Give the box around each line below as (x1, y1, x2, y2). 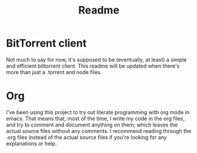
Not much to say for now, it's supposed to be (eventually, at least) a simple (6, 56, 187, 63)
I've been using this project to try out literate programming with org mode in (6, 108, 190, 115)
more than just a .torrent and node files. (6, 68, 102, 75)
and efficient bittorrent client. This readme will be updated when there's (6, 62, 180, 69)
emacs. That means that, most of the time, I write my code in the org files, (6, 115, 185, 122)
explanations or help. (6, 139, 57, 147)
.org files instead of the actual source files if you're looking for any (6, 134, 167, 141)
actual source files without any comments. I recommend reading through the (6, 127, 192, 134)
